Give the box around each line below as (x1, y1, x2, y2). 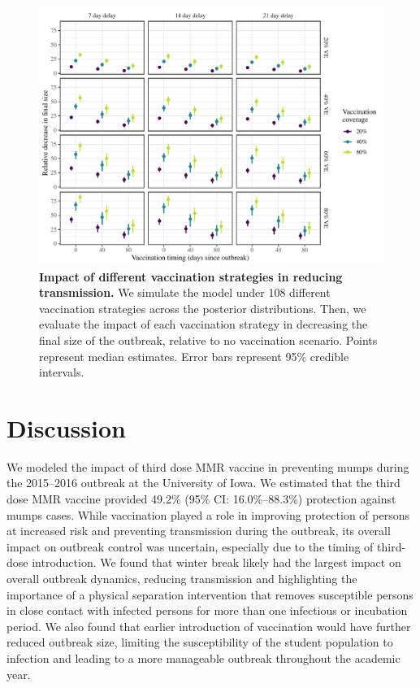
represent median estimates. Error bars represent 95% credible (39, 347, 349, 364)
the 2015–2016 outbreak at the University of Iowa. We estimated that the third (6, 474, 401, 491)
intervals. (39, 364, 84, 381)
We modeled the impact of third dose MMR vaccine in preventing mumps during (6, 458, 409, 475)
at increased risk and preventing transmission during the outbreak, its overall (6, 522, 391, 539)
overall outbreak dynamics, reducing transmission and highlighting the (6, 570, 357, 587)
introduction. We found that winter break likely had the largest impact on (32, 554, 401, 571)
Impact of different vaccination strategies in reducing (39, 268, 343, 285)
